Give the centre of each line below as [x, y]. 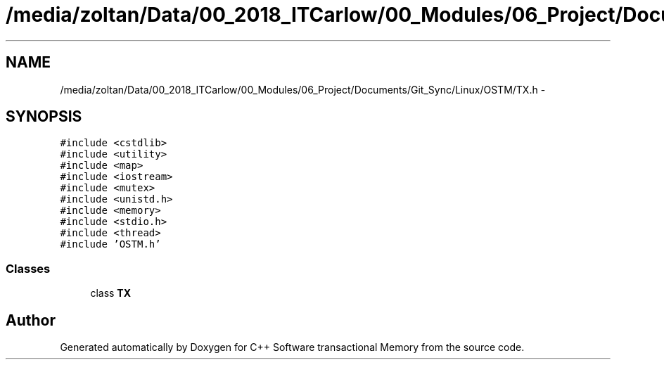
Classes [28, 268]
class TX [111, 293]
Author [31, 320]
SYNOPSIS [44, 117]
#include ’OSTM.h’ [110, 244]
